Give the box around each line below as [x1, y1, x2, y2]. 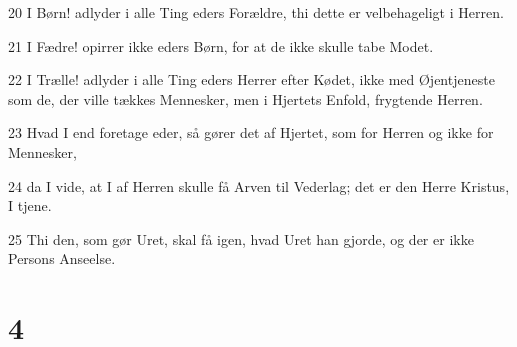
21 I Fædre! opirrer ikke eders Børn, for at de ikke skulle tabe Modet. [8, 35, 434, 56]
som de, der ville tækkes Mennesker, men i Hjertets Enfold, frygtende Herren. [8, 88, 483, 109]
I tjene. [8, 195, 52, 216]
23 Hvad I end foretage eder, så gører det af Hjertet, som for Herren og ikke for [8, 122, 494, 143]
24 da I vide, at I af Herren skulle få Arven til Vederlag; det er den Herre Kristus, [8, 175, 510, 196]
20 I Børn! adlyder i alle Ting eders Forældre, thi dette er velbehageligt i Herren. [8, 2, 504, 22]
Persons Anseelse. [8, 248, 116, 269]
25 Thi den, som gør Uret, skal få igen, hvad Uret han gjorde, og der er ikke [8, 228, 474, 249]
